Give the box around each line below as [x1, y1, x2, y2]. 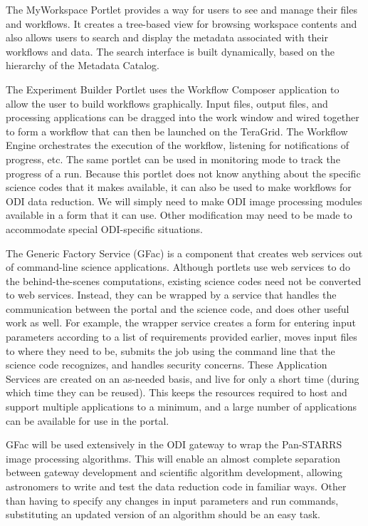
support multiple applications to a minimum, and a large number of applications [6, 399, 357, 414]
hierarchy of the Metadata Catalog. [6, 58, 159, 73]
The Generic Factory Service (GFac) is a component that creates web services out [6, 245, 363, 260]
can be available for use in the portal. [6, 413, 169, 428]
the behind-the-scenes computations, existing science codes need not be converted [6, 273, 362, 288]
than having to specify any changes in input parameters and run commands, [6, 493, 339, 507]
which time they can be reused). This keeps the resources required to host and [6, 385, 347, 400]
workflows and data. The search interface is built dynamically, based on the [6, 43, 335, 58]
